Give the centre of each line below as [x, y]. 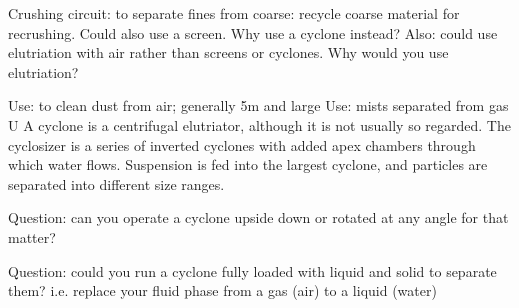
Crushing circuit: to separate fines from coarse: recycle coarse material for [234, 13]
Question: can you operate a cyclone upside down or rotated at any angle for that [258, 217]
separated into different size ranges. [116, 183]
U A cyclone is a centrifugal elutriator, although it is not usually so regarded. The [259, 124]
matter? [32, 236]
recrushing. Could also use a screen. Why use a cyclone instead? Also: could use [253, 32]
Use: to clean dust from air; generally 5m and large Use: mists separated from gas [258, 105]
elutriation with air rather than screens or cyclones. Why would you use [228, 52]
